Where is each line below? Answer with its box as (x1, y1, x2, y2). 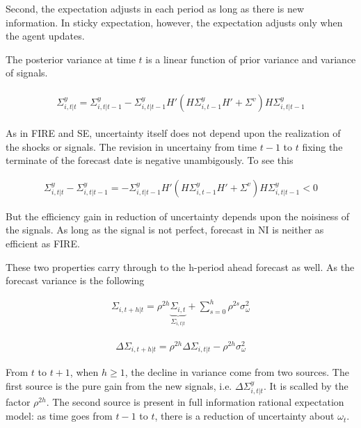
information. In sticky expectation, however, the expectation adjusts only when (6, 15, 343, 29)
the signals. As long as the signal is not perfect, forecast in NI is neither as (6, 222, 324, 237)
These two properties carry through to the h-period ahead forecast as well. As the (6, 259, 355, 274)
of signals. (6, 65, 48, 80)
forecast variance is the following (6, 273, 145, 288)
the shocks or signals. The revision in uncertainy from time (6, 139, 257, 154)
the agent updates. (6, 28, 85, 43)
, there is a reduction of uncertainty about (154, 409, 335, 423)
